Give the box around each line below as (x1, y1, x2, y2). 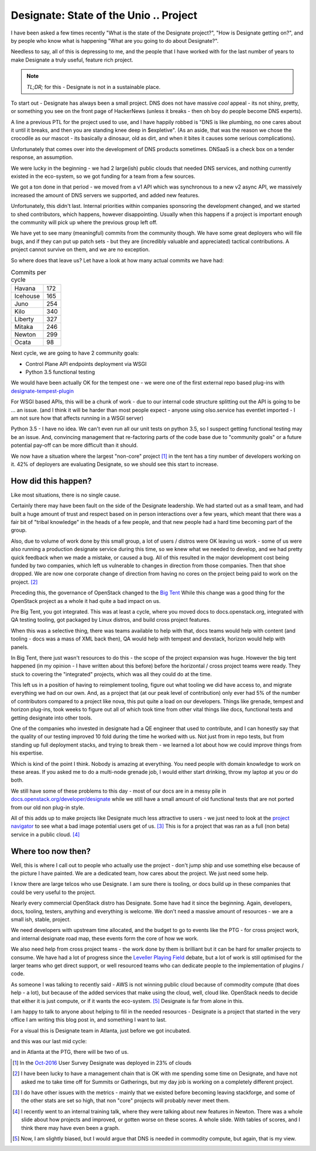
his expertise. (11, 749, 44, 756)
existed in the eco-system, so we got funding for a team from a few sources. (11, 173, 195, 180)
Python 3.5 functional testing (25, 369, 95, 376)
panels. (11, 643, 29, 650)
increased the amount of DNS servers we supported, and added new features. (11, 191, 200, 198)
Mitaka (14, 323, 33, 331)
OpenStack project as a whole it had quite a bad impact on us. (11, 597, 161, 604)
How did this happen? (11, 476, 92, 486)
